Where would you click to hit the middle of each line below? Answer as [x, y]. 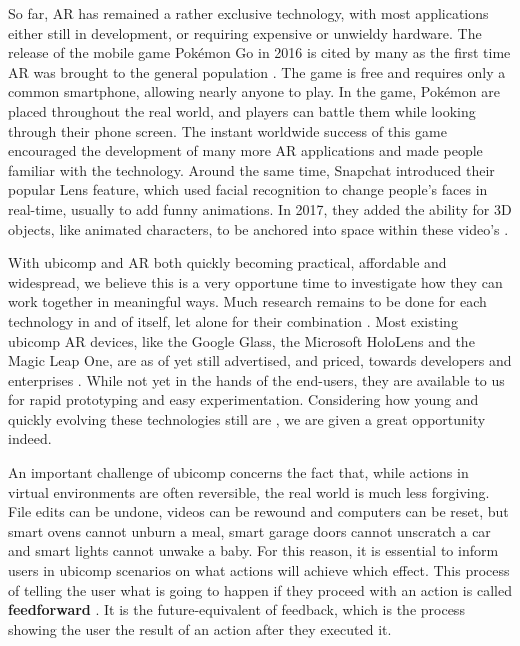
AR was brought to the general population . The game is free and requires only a [257, 71]
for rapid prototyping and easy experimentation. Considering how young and [243, 399]
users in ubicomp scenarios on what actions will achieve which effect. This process [259, 570]
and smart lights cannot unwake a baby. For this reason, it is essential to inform [253, 550]
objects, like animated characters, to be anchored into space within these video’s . [258, 228]
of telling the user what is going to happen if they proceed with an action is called [260, 589]
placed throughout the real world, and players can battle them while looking [242, 110]
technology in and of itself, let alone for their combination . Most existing [233, 320]
